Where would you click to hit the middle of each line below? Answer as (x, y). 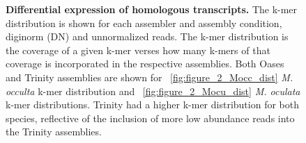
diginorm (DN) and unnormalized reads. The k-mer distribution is (147, 36)
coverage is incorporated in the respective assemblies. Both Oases (145, 64)
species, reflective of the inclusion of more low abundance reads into (150, 118)
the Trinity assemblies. (54, 132)
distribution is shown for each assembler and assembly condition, (144, 23)
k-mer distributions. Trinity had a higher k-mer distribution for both (152, 104)
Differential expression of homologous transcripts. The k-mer (152, 9)
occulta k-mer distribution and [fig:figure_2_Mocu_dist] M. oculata (153, 91)
